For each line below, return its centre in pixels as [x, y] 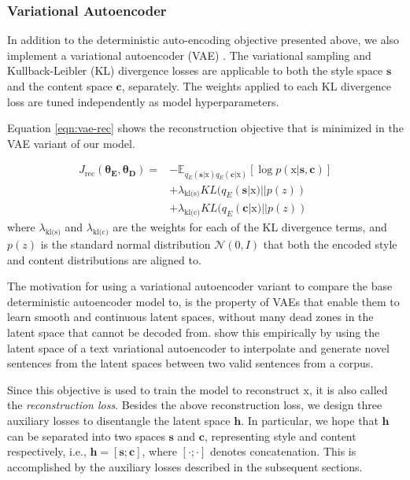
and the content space [60, 86]
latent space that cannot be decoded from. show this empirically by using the [194, 332]
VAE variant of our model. [71, 143]
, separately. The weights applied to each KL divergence [256, 86]
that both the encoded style [330, 244]
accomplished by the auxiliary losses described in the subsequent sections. [185, 466]
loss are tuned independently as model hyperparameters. [143, 101]
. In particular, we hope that [310, 420]
